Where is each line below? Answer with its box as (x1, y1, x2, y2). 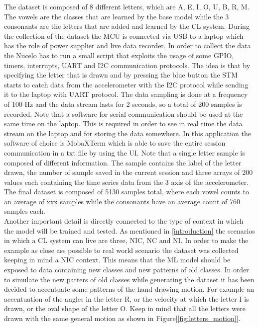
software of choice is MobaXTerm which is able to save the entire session (4, 138, 226, 148)
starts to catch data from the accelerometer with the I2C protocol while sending (4, 79, 249, 89)
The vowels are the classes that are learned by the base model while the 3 (4, 11, 229, 21)
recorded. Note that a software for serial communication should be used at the (4, 108, 243, 119)
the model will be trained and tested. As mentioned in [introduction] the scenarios (4, 225, 255, 236)
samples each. (4, 206, 45, 216)
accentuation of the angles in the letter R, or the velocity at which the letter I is (4, 293, 249, 304)
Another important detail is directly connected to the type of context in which (4, 216, 244, 226)
